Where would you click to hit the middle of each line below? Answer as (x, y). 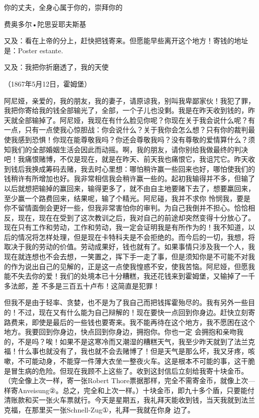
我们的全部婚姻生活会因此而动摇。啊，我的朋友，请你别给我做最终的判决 (129, 149)
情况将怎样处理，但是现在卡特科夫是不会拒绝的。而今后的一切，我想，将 (136, 237)
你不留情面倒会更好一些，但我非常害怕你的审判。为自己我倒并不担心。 (119, 208)
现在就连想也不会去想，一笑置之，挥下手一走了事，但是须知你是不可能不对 (126, 257)
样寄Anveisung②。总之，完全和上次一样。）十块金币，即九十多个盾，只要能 (126, 390)
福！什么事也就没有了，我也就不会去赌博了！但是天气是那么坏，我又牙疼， (126, 351)
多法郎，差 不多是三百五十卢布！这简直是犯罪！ (82, 285)
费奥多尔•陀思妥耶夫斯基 (45, 24)
